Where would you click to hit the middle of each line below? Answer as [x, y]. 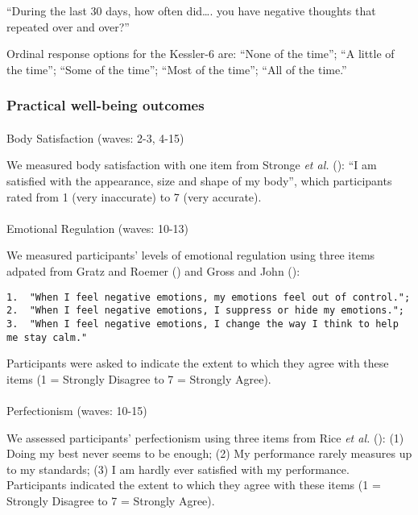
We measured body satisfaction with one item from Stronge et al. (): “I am [192, 165]
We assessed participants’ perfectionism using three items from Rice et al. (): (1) [205, 437]
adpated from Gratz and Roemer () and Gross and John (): [153, 270]
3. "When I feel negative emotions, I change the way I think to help [203, 324]
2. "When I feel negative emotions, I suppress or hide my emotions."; [205, 311]
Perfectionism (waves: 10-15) [77, 410]
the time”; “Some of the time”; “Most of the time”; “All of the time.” [177, 69]
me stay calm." [47, 337]
